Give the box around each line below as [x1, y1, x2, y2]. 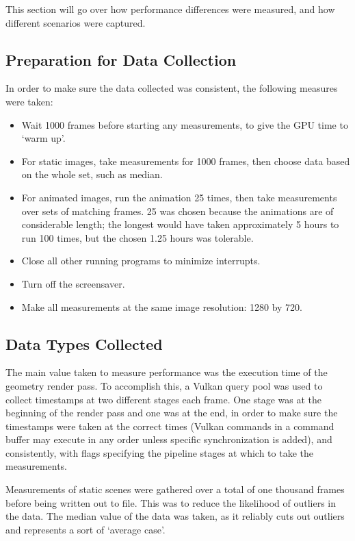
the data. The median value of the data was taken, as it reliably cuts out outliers [5, 509, 345, 523]
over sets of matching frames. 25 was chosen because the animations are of [21, 203, 334, 218]
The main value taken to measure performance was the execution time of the [5, 365, 328, 379]
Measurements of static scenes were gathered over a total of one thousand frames [5, 482, 345, 496]
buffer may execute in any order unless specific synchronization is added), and [5, 432, 332, 446]
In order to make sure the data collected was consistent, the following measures [5, 81, 338, 95]
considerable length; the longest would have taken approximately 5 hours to [21, 217, 339, 231]
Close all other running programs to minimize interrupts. [21, 253, 261, 268]
